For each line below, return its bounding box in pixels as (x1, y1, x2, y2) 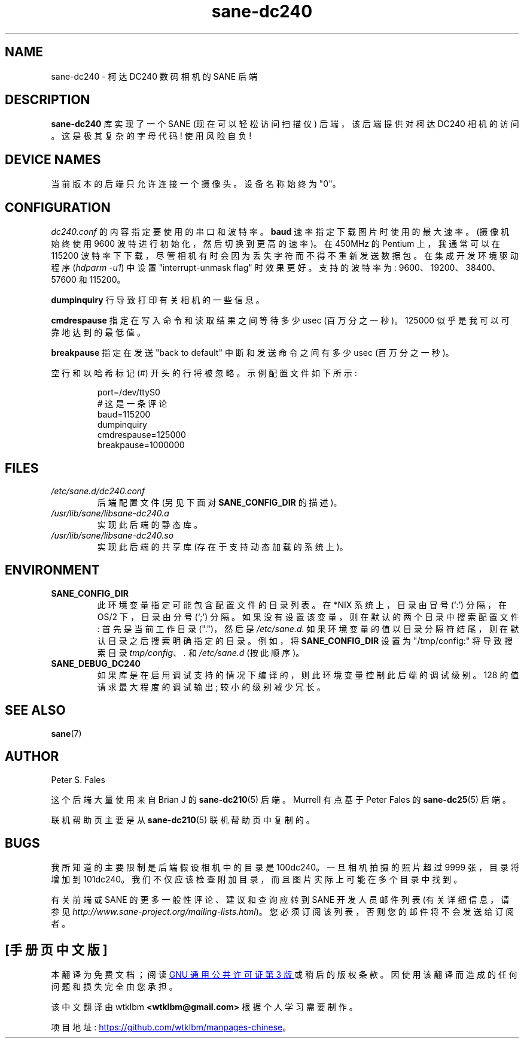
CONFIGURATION (5, 199, 111, 215)
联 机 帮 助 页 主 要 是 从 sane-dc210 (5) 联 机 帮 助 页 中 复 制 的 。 (51, 814, 315, 825)
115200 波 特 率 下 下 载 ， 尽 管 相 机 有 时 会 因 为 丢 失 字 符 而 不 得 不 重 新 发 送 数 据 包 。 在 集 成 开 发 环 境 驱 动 (51, 250, 519, 261)
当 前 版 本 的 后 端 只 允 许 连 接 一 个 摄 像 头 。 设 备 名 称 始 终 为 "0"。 (51, 179, 341, 189)
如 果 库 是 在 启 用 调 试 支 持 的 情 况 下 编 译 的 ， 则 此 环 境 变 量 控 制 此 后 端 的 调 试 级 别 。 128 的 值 (97, 669, 519, 680)
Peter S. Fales (51, 774, 105, 785)
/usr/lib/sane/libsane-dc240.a (51, 507, 169, 518)
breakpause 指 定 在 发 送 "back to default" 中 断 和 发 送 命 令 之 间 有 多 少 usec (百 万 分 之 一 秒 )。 (51, 347, 454, 358)
